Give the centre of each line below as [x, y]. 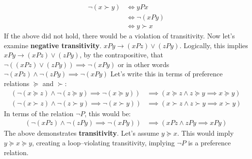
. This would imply [206, 133]
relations [17, 83]
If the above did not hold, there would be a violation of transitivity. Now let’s [119, 36]
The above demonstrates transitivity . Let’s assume [82, 133]
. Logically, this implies [214, 45]
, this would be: [108, 113]
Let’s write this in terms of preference [167, 74]
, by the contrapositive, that [122, 55]
